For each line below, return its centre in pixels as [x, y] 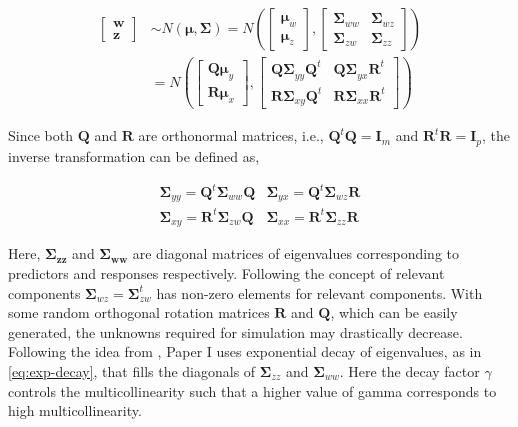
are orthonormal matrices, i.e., [231, 135]
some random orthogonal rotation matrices [139, 312]
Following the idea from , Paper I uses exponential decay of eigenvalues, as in [245, 351]
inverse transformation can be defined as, [134, 155]
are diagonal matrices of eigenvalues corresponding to [296, 253]
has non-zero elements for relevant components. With [319, 292]
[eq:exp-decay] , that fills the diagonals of [132, 371]
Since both [40, 135]
